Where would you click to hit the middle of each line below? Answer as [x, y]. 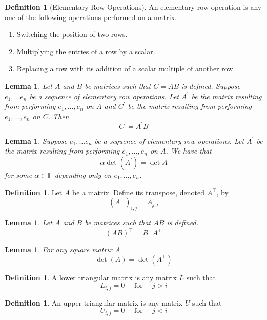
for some [18, 175]
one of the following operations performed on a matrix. [91, 17]
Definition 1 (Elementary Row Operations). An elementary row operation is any [133, 7]
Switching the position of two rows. [72, 34]
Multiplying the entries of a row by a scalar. [86, 51]
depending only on [83, 175]
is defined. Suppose [211, 86]
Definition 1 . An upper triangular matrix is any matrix [94, 302]
